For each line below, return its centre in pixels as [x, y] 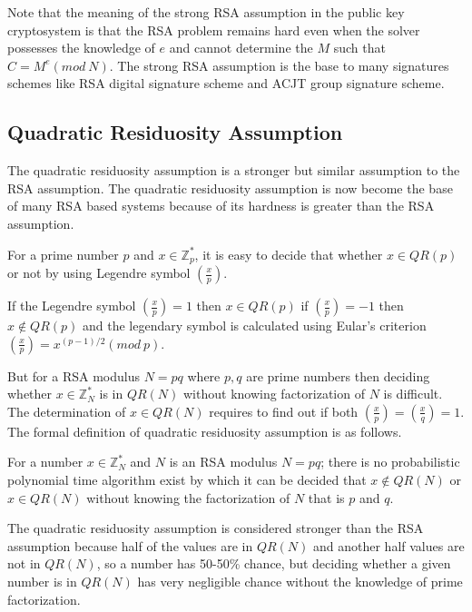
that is [326, 497]
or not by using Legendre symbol [99, 272]
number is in [42, 581]
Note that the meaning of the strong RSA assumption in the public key [206, 12]
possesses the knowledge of [81, 48]
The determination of [67, 411]
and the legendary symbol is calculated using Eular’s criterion [255, 325]
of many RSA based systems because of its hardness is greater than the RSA [221, 206]
